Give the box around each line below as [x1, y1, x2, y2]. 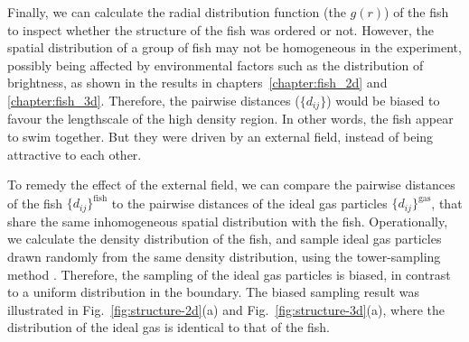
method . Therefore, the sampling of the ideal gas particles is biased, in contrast [7, 264, 451, 283]
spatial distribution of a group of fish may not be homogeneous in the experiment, [7, 38, 462, 57]
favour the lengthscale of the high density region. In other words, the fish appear [7, 109, 454, 128]
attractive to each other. [7, 144, 142, 163]
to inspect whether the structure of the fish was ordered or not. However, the [7, 20, 434, 39]
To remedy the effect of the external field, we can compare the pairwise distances [7, 175, 455, 194]
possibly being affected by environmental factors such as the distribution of [7, 55, 424, 74]
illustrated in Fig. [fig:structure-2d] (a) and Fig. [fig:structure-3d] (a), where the [7, 300, 445, 319]
